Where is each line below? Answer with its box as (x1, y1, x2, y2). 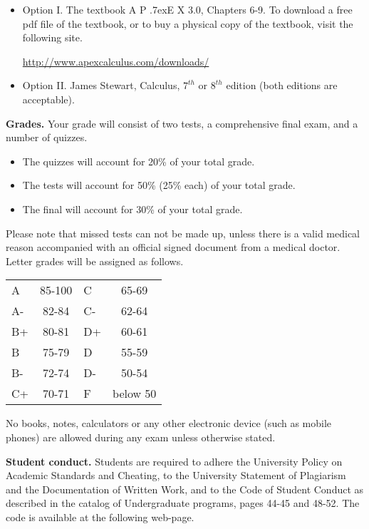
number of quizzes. (6, 130, 88, 145)
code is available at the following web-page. (6, 509, 194, 524)
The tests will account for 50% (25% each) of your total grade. (22, 178, 296, 192)
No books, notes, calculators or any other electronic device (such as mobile (6, 416, 332, 431)
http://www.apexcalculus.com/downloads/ (22, 53, 209, 68)
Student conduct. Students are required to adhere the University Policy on (6, 453, 343, 468)
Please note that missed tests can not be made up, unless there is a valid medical (6, 225, 360, 240)
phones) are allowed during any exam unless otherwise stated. (6, 429, 276, 444)
